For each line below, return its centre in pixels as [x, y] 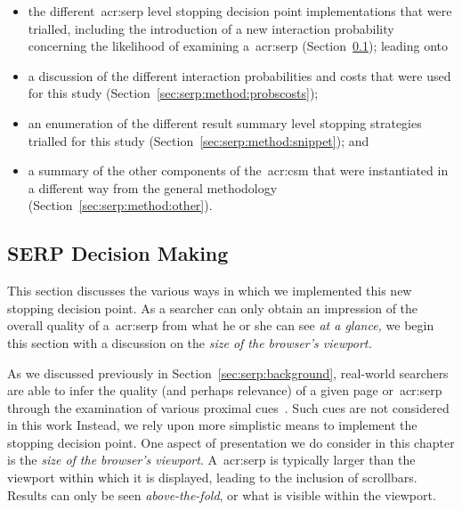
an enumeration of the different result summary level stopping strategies [225, 122]
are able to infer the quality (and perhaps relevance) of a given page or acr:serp [225, 390]
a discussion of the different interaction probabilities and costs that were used [239, 75]
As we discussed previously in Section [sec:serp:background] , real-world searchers [228, 372]
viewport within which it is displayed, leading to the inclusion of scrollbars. [212, 478]
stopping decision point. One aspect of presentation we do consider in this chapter [231, 442]
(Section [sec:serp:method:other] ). [120, 205]
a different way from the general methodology [153, 187]
